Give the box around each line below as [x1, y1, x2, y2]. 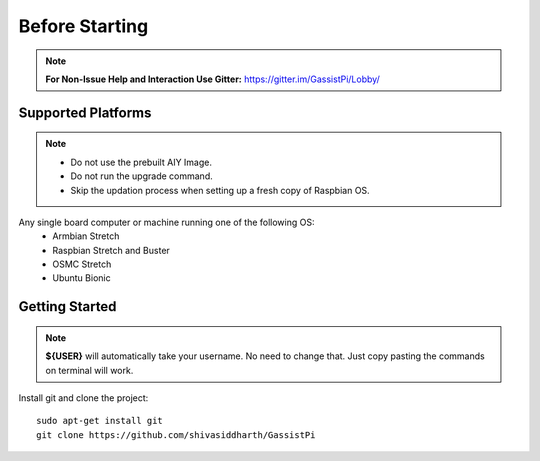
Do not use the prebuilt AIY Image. [70, 156, 212, 168]
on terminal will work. [45, 364, 134, 376]
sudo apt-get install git [36, 415, 164, 427]
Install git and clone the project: [18, 392, 149, 404]
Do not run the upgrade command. [70, 170, 214, 182]
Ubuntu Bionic [52, 272, 111, 284]
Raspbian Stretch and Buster [52, 244, 170, 256]
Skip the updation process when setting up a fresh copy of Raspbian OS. [70, 184, 370, 196]
